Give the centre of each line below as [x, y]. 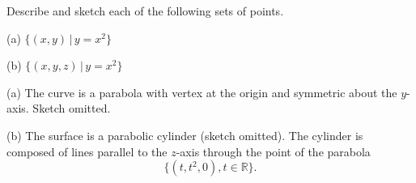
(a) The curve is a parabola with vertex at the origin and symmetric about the [202, 92]
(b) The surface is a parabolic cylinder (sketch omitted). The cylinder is [185, 135]
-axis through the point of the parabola [273, 151]
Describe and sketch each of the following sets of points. [145, 11]
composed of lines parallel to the [87, 151]
